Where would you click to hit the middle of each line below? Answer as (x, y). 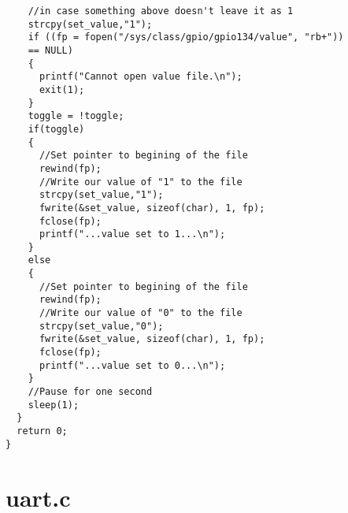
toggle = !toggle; (76, 116)
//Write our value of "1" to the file (141, 182)
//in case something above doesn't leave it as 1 (161, 11)
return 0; (42, 431)
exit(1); (62, 89)
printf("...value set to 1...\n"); (132, 234)
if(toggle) (56, 129)
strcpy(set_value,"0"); (101, 326)
